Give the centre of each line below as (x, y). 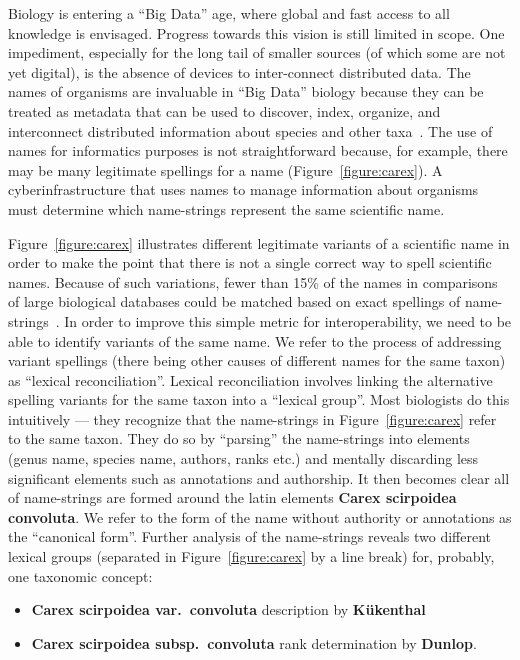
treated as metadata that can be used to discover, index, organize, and (224, 110)
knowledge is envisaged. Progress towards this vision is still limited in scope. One (256, 32)
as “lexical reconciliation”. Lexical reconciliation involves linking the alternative (250, 379)
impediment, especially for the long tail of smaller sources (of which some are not (257, 52)
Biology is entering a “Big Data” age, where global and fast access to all (229, 13)
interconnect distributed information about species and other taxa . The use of (250, 130)
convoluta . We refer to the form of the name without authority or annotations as (260, 516)
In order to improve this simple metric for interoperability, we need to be (288, 320)
